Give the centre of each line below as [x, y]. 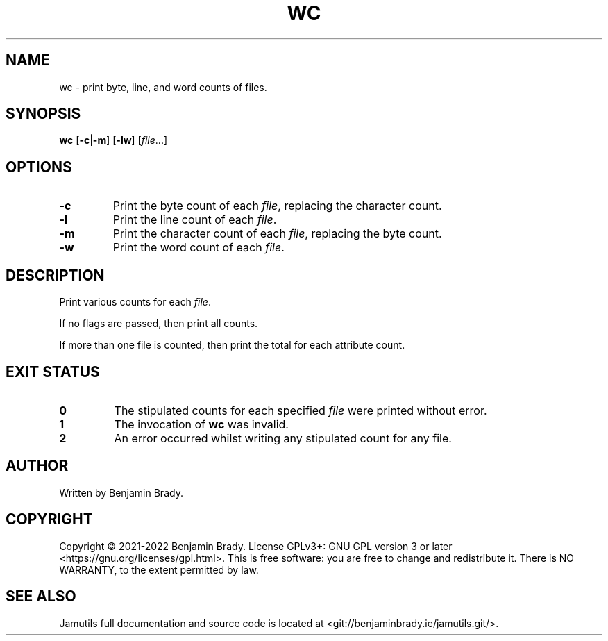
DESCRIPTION [55, 275]
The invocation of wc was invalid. [201, 424]
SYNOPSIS [43, 114]
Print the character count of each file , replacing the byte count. [277, 234]
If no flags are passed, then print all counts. [159, 324]
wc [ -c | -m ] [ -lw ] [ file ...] [113, 140]
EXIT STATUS [53, 372]
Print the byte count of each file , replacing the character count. [277, 206]
